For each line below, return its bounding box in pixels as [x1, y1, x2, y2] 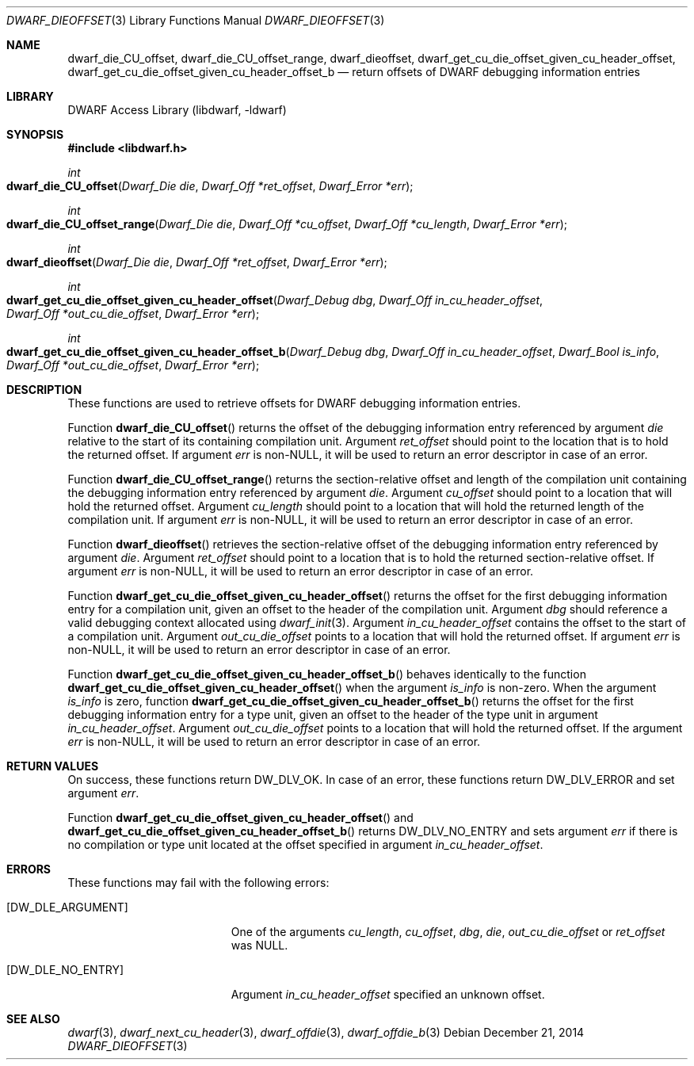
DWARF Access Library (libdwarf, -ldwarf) [67, 103, 287, 117]
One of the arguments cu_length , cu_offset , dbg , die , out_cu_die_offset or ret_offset [231, 925, 665, 938]
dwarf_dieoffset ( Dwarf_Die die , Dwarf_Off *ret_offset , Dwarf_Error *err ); [6, 255, 387, 269]
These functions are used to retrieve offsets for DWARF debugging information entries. [67, 396, 521, 410]
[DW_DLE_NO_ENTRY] [6, 963, 124, 976]
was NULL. [231, 938, 288, 952]
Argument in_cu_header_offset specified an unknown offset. [231, 988, 545, 1001]
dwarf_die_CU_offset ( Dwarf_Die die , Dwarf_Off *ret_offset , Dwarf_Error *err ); [6, 179, 414, 193]
